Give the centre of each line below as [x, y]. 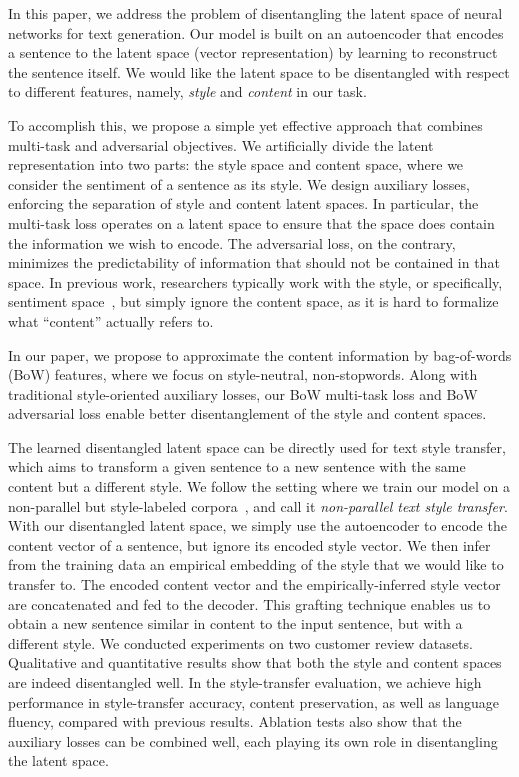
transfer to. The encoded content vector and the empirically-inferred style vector [254, 584]
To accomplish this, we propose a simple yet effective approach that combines [245, 124]
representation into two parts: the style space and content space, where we [236, 164]
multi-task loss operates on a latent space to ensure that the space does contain [251, 222]
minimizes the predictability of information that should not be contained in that [254, 262]
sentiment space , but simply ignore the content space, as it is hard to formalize [253, 301]
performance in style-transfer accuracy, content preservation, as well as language [254, 701]
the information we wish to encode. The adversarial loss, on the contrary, [232, 242]
